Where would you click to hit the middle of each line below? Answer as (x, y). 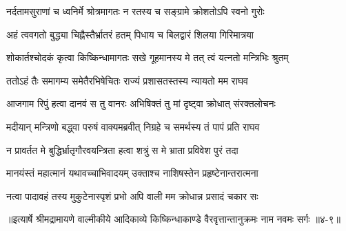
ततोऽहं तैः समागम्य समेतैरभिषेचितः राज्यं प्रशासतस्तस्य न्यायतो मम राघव (128, 80)
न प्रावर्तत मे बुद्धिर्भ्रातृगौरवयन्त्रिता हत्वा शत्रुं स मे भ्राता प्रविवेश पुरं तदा (122, 150)
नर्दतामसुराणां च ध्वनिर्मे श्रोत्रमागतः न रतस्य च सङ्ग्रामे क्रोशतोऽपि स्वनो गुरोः (135, 11)
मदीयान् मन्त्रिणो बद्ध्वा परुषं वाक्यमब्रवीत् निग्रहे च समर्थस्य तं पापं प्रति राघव (133, 126)
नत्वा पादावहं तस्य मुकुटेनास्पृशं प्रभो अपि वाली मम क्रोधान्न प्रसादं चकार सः (132, 196)
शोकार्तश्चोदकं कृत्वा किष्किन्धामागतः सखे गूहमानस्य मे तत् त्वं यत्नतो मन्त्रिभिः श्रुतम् (147, 57)
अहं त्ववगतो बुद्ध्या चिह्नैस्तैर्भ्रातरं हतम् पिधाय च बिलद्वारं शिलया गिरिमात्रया (130, 34)
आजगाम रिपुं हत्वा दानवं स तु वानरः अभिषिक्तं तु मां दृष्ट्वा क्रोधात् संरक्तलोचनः (141, 103)
